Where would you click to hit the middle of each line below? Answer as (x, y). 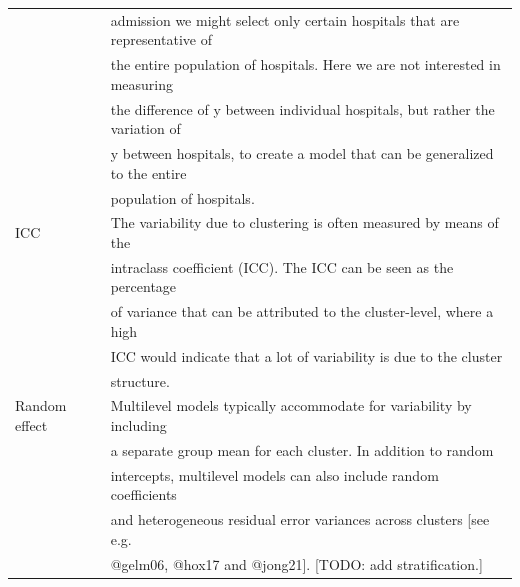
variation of (145, 128)
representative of (161, 39)
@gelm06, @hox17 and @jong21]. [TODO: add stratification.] (296, 563)
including (138, 424)
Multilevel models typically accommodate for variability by (291, 405)
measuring (142, 83)
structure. (140, 380)
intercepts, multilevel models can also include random (274, 474)
